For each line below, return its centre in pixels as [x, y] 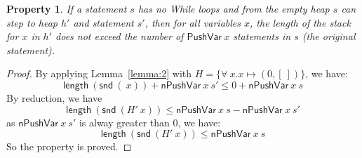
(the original [329, 36]
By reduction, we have [54, 97]
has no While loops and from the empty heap [234, 8]
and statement [103, 22]
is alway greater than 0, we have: [150, 122]
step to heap [32, 22]
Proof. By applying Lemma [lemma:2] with [99, 73]
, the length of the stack [300, 22]
